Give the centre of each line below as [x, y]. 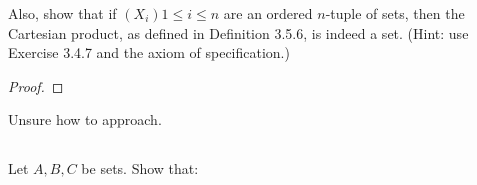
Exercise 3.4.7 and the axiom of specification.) [149, 52]
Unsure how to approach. [85, 119]
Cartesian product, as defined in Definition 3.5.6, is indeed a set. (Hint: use [238, 32]
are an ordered [268, 13]
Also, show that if [62, 13]
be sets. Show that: [140, 168]
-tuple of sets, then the [395, 13]
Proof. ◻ [36, 85]
